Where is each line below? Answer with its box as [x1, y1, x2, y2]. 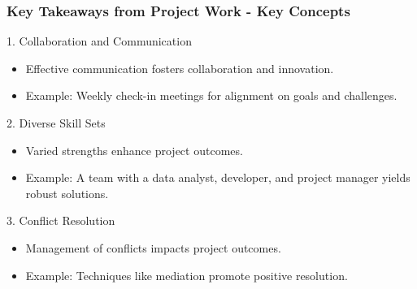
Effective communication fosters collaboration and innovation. [25, 59, 334, 76]
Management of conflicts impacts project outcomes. [25, 239, 281, 256]
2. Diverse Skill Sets [7, 114, 106, 131]
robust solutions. [25, 184, 109, 201]
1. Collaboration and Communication [7, 32, 192, 50]
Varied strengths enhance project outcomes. [25, 141, 243, 158]
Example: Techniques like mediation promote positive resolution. [25, 266, 348, 283]
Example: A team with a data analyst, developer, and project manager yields [25, 169, 410, 186]
